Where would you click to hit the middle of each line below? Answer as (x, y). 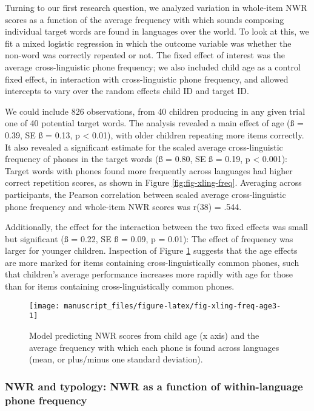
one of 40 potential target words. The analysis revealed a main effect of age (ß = (155, 123)
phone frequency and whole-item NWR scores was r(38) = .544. (123, 206)
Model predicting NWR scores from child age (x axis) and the (144, 335)
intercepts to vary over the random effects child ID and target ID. (127, 91)
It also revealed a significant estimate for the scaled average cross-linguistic (144, 147)
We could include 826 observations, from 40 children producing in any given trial (155, 111)
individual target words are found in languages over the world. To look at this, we (157, 31)
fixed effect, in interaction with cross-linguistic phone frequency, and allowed (147, 79)
